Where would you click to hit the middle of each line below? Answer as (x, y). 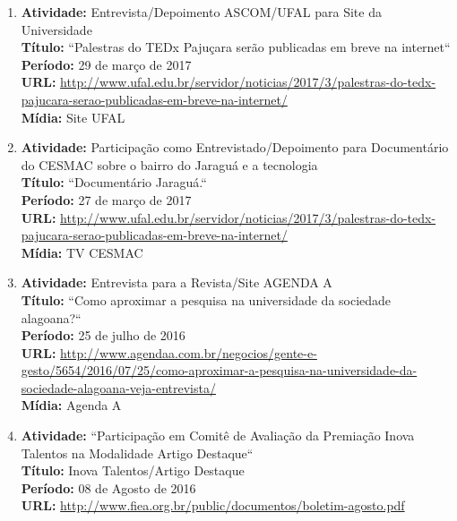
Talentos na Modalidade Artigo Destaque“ (137, 453)
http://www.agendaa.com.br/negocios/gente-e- (189, 352)
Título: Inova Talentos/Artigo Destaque (133, 470)
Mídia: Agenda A (71, 405)
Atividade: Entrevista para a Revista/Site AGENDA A (177, 282)
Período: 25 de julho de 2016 (103, 335)
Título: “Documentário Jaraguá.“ (114, 182)
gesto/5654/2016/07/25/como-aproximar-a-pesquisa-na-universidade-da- (219, 370)
